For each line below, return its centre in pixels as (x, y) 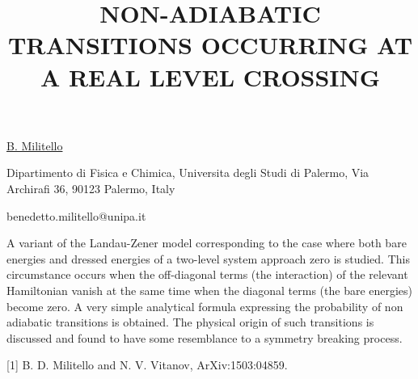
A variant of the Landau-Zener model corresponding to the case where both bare (207, 243)
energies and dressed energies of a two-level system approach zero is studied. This (208, 258)
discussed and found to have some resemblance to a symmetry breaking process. (205, 337)
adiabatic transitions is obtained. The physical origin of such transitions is (190, 322)
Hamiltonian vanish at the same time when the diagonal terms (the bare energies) (210, 290)
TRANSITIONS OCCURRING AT (210, 45)
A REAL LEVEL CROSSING (210, 76)
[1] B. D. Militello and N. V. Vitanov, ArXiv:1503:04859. (147, 365)
